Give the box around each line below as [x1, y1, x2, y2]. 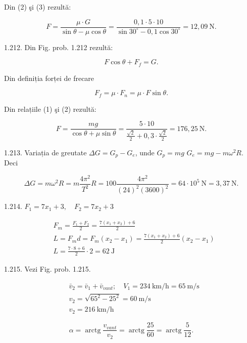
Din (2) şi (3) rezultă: [4, 2, 71, 12]
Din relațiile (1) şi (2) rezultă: [4, 103, 96, 114]
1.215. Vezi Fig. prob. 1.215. [4, 264, 91, 274]
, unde [135, 147, 155, 157]
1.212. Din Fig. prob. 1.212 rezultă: [4, 41, 113, 52]
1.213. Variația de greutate [4, 147, 87, 157]
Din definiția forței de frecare [4, 72, 94, 83]
